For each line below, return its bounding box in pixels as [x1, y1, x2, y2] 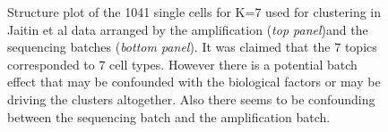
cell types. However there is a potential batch [109, 54, 358, 73]
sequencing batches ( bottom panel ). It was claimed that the [7, 37, 331, 56]
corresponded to [7, 54, 95, 73]
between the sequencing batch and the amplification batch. [7, 107, 331, 126]
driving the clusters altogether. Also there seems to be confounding [7, 89, 375, 108]
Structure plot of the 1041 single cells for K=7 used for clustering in [7, 3, 382, 21]
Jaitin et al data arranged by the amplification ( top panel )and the [7, 20, 368, 38]
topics [344, 37, 377, 56]
